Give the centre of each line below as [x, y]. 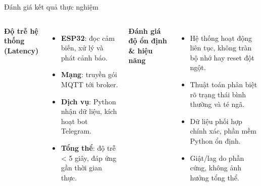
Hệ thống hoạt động [221, 38]
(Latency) [21, 50]
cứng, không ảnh [216, 168]
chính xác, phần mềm [223, 131]
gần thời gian [82, 168]
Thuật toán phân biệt [224, 84]
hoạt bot [74, 121]
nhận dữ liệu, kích [89, 111]
